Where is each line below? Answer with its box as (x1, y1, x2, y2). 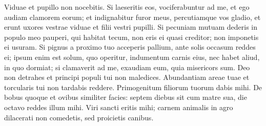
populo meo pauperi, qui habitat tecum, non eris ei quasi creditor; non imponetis (4, 31, 259, 42)
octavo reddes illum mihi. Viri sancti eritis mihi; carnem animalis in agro (4, 101, 233, 112)
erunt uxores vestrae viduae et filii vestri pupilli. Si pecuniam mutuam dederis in (4, 22, 258, 32)
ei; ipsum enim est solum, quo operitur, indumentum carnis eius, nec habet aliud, (4, 51, 260, 62)
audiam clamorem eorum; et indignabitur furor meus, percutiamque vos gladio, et (4, 11, 261, 22)
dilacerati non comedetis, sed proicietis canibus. (4, 112, 154, 122)
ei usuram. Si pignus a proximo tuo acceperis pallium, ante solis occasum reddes (4, 41, 256, 52)
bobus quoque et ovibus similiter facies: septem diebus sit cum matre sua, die (4, 92, 247, 102)
